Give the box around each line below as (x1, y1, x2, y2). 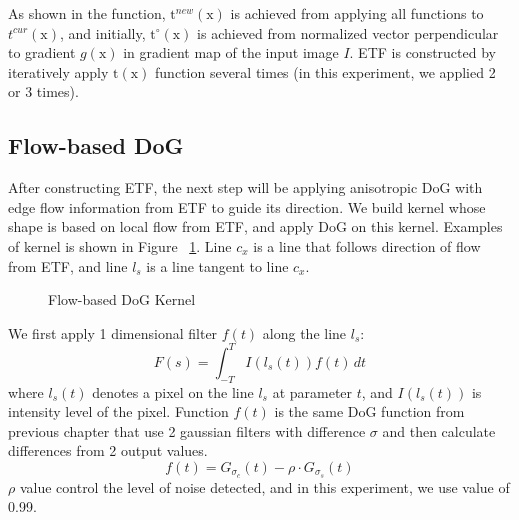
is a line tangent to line (146, 255, 289, 276)
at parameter (272, 381, 353, 402)
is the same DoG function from (274, 401, 465, 422)
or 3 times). (8, 81, 79, 102)
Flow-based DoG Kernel (48, 289, 196, 310)
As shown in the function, (8, 3, 166, 23)
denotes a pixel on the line (92, 381, 254, 402)
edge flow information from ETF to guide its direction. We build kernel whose (8, 196, 486, 217)
